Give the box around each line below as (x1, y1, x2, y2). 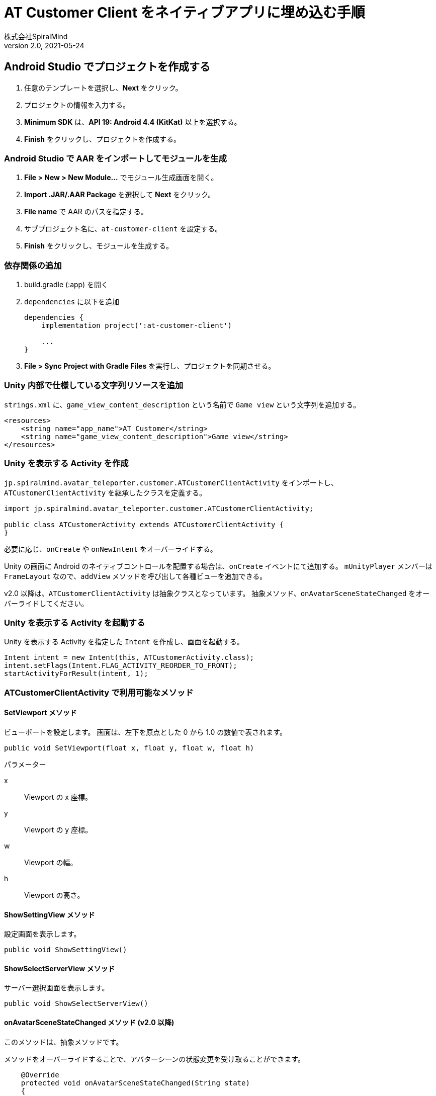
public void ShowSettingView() (4, 946, 127, 954)
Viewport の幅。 (24, 858, 77, 867)
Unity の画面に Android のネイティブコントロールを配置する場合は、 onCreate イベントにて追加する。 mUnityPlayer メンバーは (4, 561, 432, 570)
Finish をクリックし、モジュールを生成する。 (24, 241, 173, 250)
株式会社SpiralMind (4, 32, 68, 41)
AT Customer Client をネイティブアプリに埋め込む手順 (4, 4, 365, 21)
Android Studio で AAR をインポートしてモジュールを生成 (4, 153, 227, 163)
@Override (21, 1070, 59, 1079)
